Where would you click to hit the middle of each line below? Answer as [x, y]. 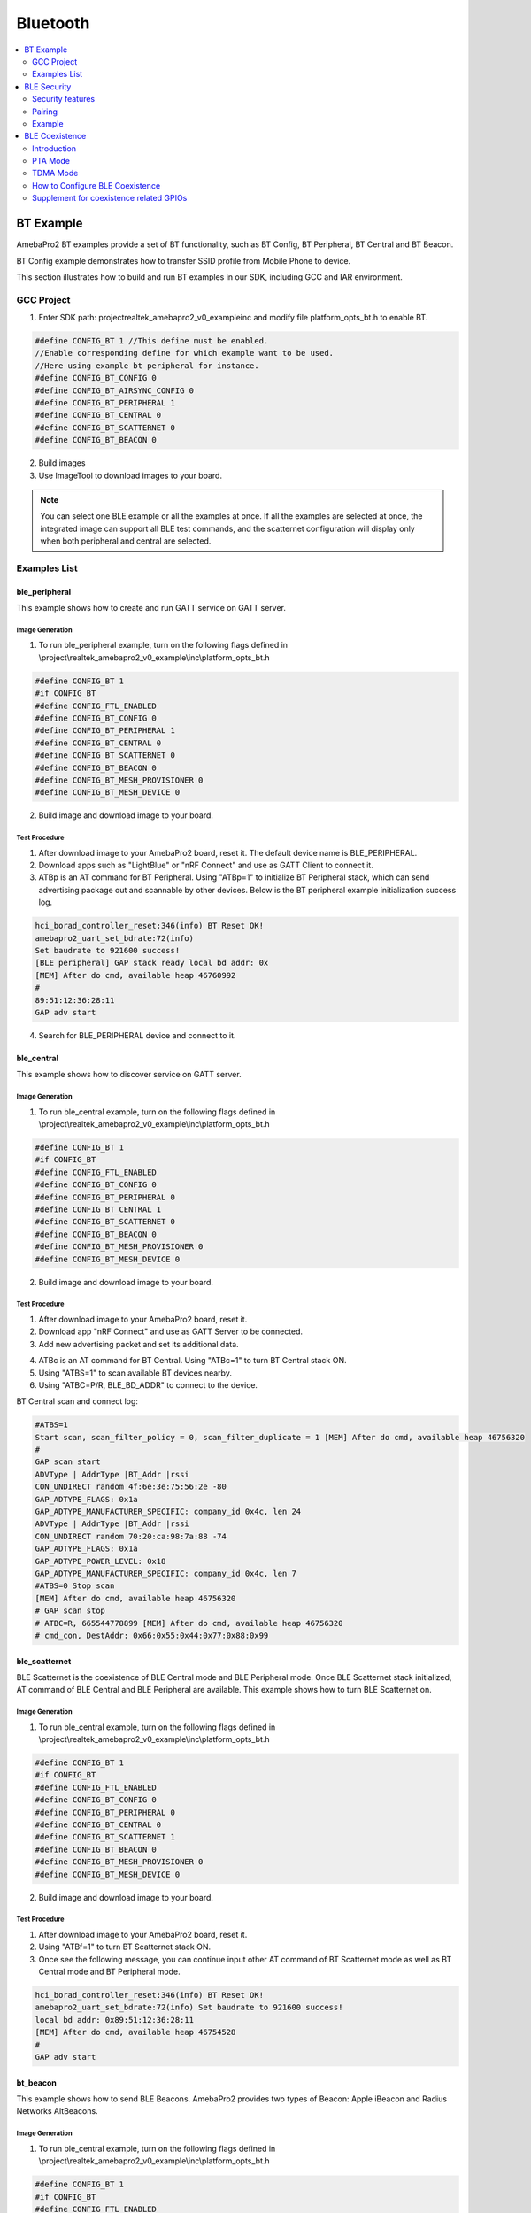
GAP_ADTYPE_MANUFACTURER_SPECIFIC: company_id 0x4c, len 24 [168, 1512]
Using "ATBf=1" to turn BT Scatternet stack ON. [125, 1947]
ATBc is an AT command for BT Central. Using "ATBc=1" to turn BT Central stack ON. [192, 1361]
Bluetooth [53, 23]
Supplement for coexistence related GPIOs [110, 198]
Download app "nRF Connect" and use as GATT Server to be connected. [171, 1331]
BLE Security [48, 86]
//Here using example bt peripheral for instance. [147, 366]
